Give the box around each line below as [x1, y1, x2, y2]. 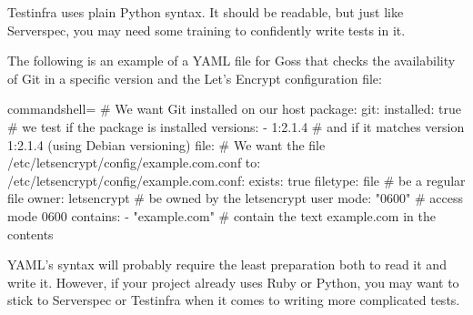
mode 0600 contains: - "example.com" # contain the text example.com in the [7, 206, 436, 225]
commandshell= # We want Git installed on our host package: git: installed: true [7, 99, 462, 118]
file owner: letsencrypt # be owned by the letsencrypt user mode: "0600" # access [7, 188, 463, 208]
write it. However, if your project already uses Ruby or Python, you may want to [7, 272, 459, 291]
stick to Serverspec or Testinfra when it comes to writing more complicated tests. [7, 290, 460, 310]
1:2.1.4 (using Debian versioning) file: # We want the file [7, 135, 326, 154]
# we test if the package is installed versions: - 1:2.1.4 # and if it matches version [7, 117, 465, 136]
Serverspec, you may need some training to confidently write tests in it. [7, 20, 406, 39]
